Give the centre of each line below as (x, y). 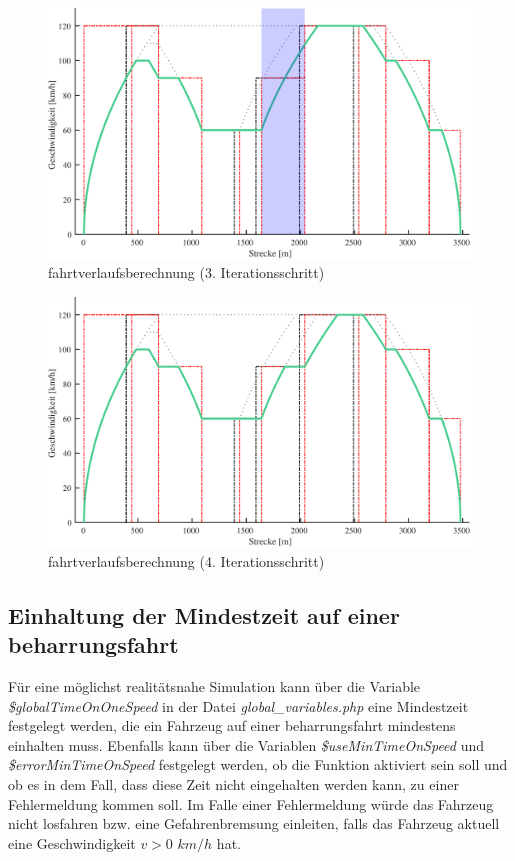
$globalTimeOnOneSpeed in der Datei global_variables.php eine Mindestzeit (238, 705)
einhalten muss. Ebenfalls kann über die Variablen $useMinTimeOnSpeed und (246, 744)
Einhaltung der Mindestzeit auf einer (204, 614)
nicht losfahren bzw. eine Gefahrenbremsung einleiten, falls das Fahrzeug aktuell (254, 823)
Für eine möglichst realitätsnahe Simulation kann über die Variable (214, 685)
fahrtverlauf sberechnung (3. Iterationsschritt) (186, 272)
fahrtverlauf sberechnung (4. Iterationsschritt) (186, 560)
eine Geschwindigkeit (72, 842)
